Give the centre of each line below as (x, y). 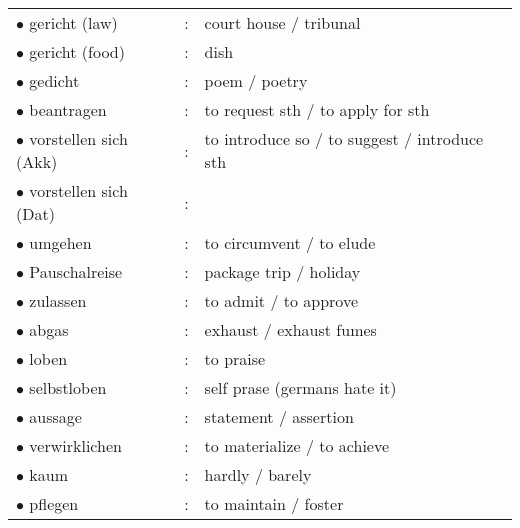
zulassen (58, 300)
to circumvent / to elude (290, 242)
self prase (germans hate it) (300, 387)
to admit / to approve (281, 300)
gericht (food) (77, 51)
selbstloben (68, 387)
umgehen (60, 242)
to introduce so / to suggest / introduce (344, 138)
